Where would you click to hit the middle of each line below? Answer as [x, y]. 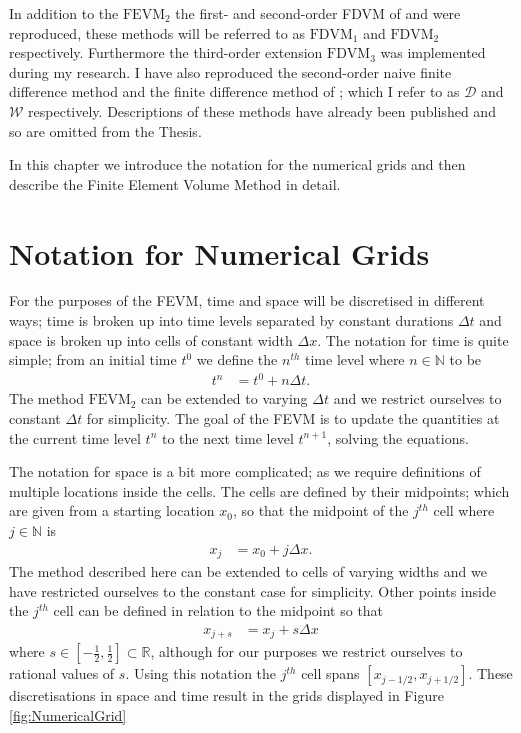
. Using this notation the [201, 673]
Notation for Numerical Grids [219, 252]
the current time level [75, 437]
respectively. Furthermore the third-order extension [166, 52]
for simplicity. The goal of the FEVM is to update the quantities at [293, 417]
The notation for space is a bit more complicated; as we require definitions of [245, 471]
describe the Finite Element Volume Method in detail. [175, 183]
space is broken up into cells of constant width [151, 339]
